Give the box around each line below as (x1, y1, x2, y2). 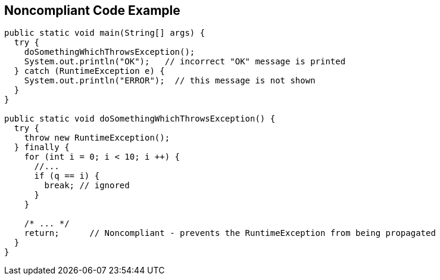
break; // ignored (44, 181, 130, 191)
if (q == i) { (34, 171, 100, 181)
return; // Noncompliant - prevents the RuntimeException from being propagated (24, 228, 436, 238)
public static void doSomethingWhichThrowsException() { (4, 114, 276, 124)
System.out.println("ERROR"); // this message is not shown (24, 76, 316, 86)
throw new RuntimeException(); (24, 133, 170, 143)
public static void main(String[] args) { (4, 28, 205, 38)
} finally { (14, 142, 70, 153)
